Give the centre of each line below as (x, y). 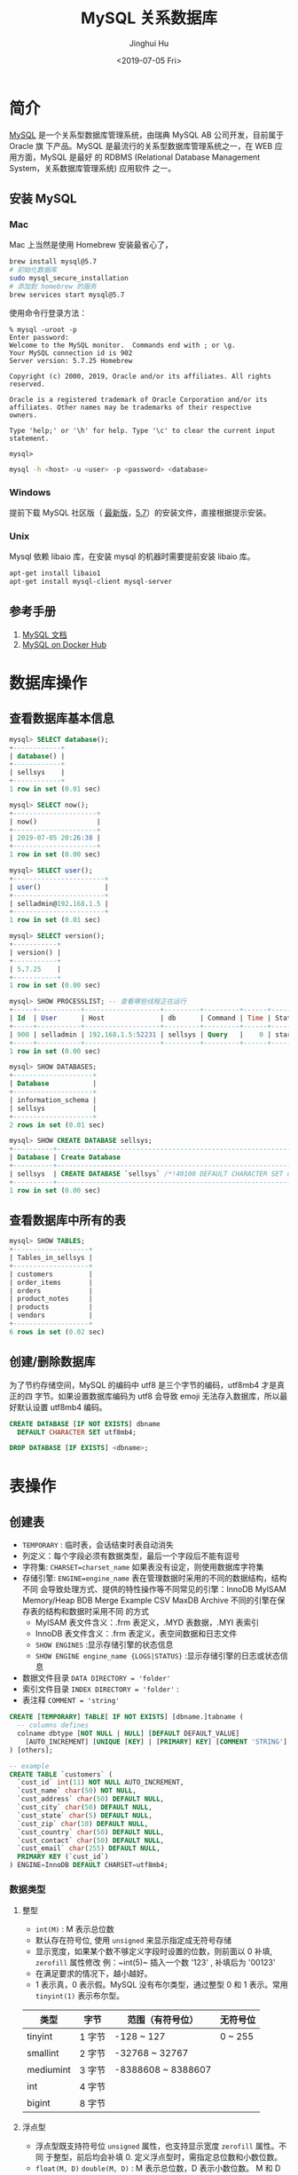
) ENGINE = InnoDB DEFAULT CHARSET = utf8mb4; (89, 1865)
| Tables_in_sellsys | (51, 1258)
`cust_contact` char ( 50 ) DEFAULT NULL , (91, 1840)
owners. (24, 415)
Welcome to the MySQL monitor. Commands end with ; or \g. (123, 345)
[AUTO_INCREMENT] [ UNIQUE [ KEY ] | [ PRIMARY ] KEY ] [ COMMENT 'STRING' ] (157, 1742)
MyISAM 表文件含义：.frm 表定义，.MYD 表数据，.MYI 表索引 (147, 1623)
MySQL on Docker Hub (64, 644)
